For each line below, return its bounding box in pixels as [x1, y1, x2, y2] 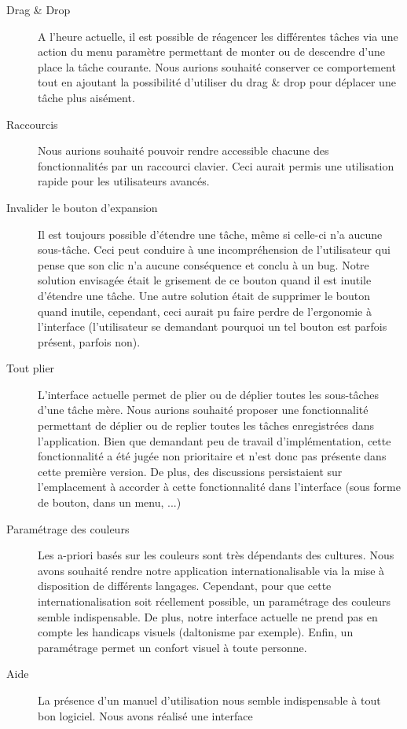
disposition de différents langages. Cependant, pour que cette [38, 577, 332, 594]
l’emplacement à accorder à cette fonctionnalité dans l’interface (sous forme [38, 478, 401, 495]
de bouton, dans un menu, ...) [38, 494, 181, 511]
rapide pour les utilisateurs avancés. [38, 173, 210, 189]
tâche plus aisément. [38, 89, 135, 105]
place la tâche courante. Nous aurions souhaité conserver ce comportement [38, 58, 396, 75]
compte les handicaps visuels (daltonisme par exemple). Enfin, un [38, 624, 354, 640]
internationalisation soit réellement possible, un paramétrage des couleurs [38, 593, 391, 609]
